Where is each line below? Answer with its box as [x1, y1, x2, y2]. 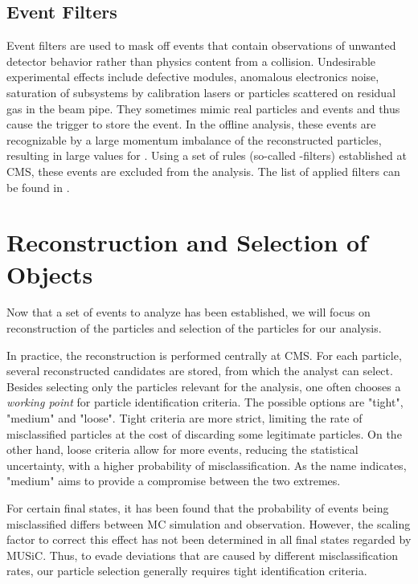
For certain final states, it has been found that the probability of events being [6, 499, 389, 516]
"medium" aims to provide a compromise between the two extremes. [6, 472, 341, 489]
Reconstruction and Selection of [6, 226, 367, 259]
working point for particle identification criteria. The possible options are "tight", [6, 394, 404, 410]
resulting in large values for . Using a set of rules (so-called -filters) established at [6, 147, 407, 164]
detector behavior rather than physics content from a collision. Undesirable [6, 52, 376, 69]
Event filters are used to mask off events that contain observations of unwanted [6, 37, 396, 54]
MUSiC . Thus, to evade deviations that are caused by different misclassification [6, 546, 399, 563]
